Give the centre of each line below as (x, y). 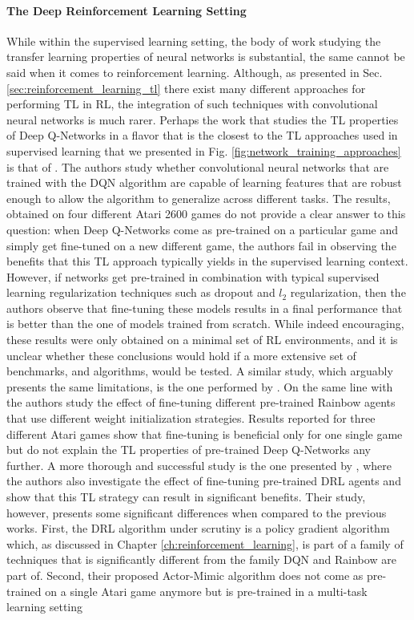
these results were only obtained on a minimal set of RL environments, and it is (202, 340)
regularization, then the (348, 292)
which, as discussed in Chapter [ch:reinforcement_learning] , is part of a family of (205, 543)
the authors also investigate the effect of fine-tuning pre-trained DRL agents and (204, 481)
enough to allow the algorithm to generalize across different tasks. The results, (199, 198)
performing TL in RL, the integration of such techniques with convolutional (192, 104)
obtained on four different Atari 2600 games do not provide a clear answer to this (206, 214)
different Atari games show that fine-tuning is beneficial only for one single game (205, 434)
